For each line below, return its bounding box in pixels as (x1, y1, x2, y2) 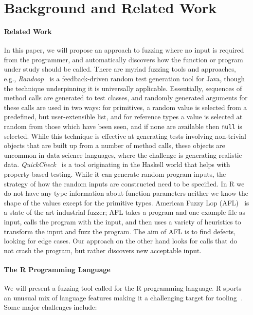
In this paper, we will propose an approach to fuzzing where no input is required (4, 45, 244, 55)
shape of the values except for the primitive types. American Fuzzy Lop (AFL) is (4, 197, 249, 207)
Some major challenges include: (4, 302, 97, 312)
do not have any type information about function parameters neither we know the (4, 188, 248, 198)
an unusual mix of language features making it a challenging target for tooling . (4, 292, 242, 302)
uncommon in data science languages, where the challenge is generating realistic (4, 149, 242, 160)
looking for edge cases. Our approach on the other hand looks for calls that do (4, 236, 237, 246)
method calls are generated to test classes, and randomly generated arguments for (4, 93, 248, 103)
